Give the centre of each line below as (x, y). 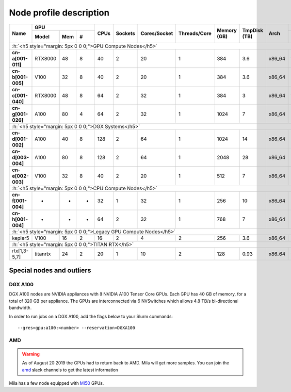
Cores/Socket (157, 33)
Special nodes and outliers (50, 270)
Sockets (125, 33)
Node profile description (59, 13)
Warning (31, 354)
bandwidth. (20, 308)
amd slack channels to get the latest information (70, 370)
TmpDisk (253, 31)
